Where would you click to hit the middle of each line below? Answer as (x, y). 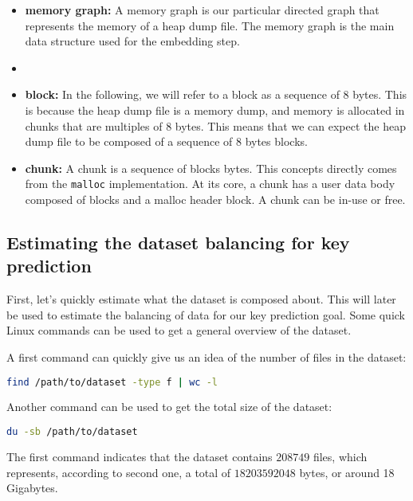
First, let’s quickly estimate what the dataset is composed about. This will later (201, 299)
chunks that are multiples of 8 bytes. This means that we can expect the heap (215, 125)
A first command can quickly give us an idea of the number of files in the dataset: (206, 356)
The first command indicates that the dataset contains (140, 456)
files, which (340, 456)
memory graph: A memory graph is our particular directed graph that (202, 10)
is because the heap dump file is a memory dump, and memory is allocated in (215, 110)
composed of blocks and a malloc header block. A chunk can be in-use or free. (215, 199)
